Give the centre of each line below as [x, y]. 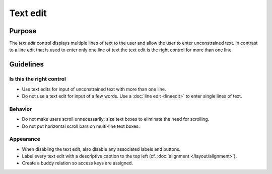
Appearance [25, 139]
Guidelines [26, 65]
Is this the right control [38, 79]
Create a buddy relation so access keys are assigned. [78, 163]
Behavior [21, 109]
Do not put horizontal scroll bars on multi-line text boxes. [81, 126]
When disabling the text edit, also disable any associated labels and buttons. [101, 149]
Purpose [23, 31]
